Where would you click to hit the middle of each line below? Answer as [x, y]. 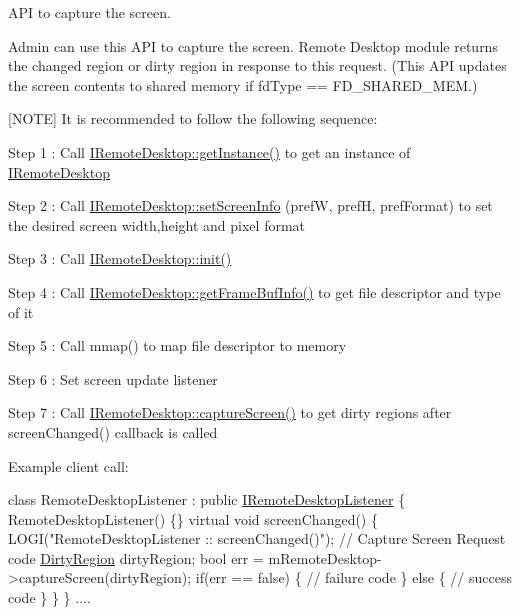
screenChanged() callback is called [113, 431]
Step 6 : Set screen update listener [113, 378]
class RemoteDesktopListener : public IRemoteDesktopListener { [207, 499]
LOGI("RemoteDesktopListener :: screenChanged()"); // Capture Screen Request [257, 538]
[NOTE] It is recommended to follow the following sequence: [193, 118]
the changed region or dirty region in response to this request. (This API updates [257, 65]
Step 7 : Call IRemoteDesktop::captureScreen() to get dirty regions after [230, 412]
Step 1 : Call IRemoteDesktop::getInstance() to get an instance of [209, 151]
